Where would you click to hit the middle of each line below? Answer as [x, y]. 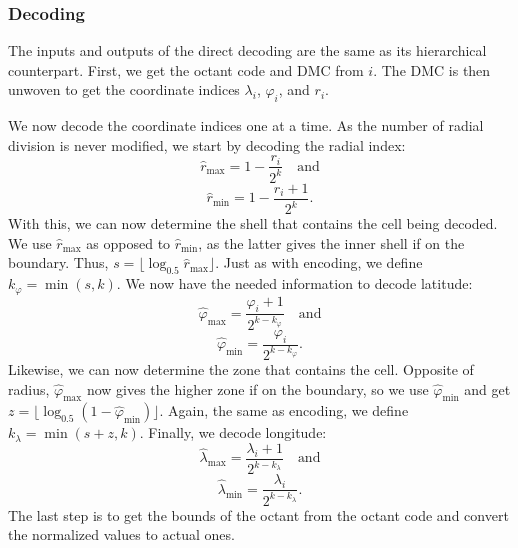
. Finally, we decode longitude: [233, 432]
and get [487, 388]
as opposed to [128, 242]
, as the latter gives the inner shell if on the [331, 242]
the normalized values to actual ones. [121, 534]
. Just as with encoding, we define [319, 262]
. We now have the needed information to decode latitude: [294, 283]
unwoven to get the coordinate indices [124, 89]
